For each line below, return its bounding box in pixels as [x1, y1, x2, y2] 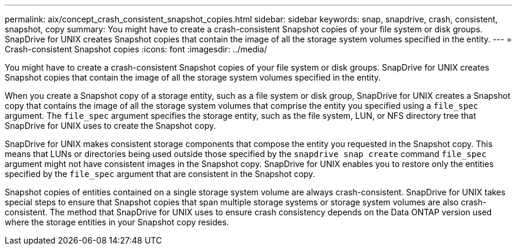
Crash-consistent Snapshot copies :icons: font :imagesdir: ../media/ [5, 44, 267, 54]
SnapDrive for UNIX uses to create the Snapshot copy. [5, 121, 216, 131]
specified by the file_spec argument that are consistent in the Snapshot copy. [5, 169, 315, 179]
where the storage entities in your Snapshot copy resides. [5, 217, 229, 227]
